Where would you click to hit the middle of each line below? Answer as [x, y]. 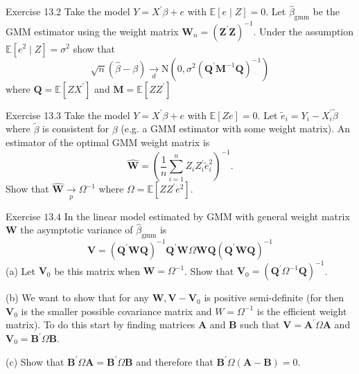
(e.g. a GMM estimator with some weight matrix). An [236, 128]
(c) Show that [35, 361]
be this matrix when [97, 270]
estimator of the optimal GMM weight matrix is [108, 142]
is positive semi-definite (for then [274, 297]
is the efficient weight [302, 311]
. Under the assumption [304, 31]
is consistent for [76, 128]
